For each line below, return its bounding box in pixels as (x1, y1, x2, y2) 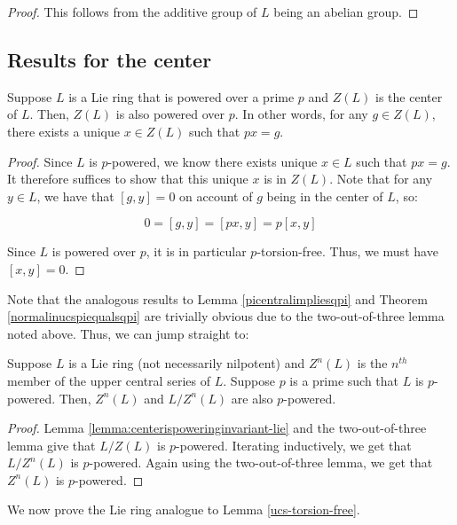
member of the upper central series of (7, 371, 210, 389)
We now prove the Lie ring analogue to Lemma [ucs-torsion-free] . (7, 500, 360, 519)
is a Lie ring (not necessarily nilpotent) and (68, 354, 305, 372)
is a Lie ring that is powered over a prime (68, 87, 295, 106)
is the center (375, 87, 443, 106)
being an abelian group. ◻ (273, 3, 419, 20)
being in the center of (266, 186, 383, 205)
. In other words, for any (234, 105, 368, 123)
